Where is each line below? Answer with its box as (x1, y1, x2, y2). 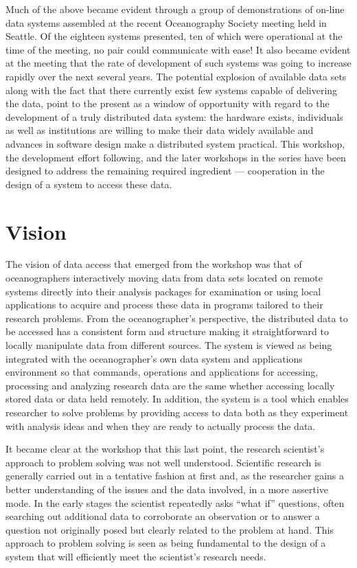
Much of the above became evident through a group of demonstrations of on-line (5, 2, 345, 16)
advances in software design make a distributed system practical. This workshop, (5, 136, 345, 150)
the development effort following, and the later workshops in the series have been (5, 150, 346, 164)
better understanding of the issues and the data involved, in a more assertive (5, 481, 329, 496)
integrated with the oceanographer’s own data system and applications (5, 351, 303, 365)
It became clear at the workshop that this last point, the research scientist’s (5, 442, 325, 456)
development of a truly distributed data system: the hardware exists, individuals (5, 109, 343, 124)
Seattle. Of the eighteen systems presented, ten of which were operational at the (5, 29, 343, 43)
